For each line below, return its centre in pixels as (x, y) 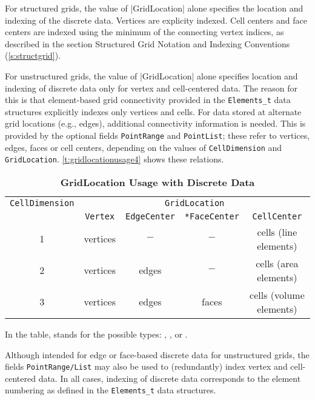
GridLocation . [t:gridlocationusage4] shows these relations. (114, 159)
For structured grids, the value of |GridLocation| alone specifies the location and (154, 8)
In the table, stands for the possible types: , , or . (96, 334)
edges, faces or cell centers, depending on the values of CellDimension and (144, 147)
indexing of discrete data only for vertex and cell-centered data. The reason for (151, 88)
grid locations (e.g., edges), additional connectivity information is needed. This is (155, 123)
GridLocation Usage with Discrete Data (157, 182)
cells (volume (277, 295)
